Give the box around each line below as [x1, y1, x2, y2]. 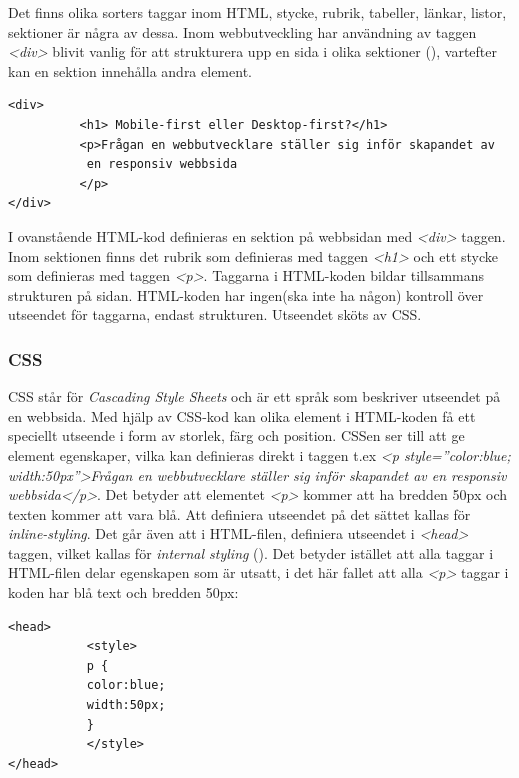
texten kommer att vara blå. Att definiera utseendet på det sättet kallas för [8, 503, 471, 524]
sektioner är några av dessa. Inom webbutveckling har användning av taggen [8, 21, 477, 42]
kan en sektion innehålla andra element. [8, 60, 252, 81]
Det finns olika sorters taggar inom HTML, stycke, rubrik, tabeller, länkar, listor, [8, 2, 507, 22]
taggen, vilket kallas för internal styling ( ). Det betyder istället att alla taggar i [8, 542, 494, 563]
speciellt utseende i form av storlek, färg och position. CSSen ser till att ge [8, 425, 465, 446]
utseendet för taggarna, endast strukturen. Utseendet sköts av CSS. [8, 304, 422, 325]
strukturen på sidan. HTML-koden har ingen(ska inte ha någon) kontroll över [8, 284, 484, 305]
